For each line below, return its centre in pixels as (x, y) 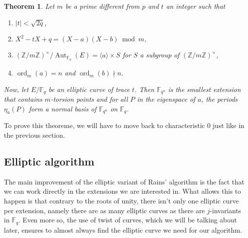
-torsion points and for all (89, 99)
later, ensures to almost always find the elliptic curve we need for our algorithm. (123, 229)
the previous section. (34, 135)
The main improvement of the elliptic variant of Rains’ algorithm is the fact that (124, 181)
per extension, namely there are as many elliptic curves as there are (104, 210)
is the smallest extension (205, 89)
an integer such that (196, 6)
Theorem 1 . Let (29, 6)
